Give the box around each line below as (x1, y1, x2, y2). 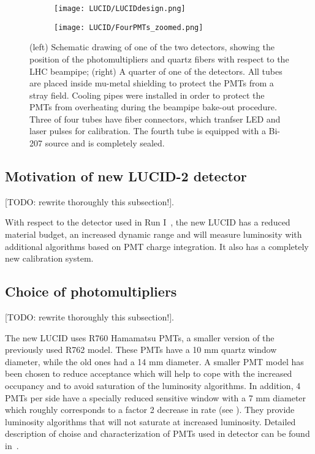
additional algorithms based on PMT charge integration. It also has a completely (5, 240, 309, 252)
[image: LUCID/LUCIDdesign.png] (54, 4, 186, 13)
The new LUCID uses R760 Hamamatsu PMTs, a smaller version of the (5, 331, 275, 344)
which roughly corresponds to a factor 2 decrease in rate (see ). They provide (5, 403, 295, 416)
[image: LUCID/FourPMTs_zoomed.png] (54, 23, 203, 32)
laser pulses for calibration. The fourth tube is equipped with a (29, 124, 266, 137)
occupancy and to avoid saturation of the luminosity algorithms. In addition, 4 (5, 379, 301, 392)
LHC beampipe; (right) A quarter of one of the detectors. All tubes (29, 64, 283, 77)
